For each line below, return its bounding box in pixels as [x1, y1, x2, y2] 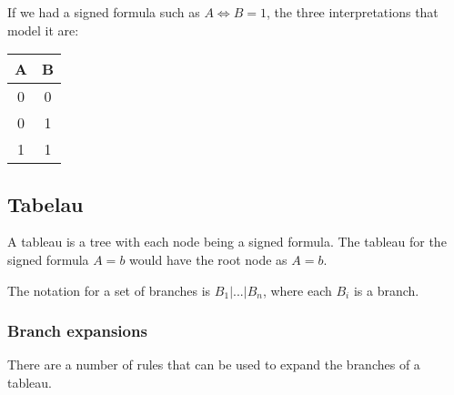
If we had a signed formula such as [7, 3, 200, 21]
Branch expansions [7, 319, 147, 342]
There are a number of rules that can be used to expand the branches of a [7, 355, 420, 374]
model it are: [7, 20, 79, 39]
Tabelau [7, 189, 84, 218]
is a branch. [353, 280, 419, 299]
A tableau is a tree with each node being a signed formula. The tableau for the [7, 232, 447, 251]
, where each [262, 280, 332, 299]
